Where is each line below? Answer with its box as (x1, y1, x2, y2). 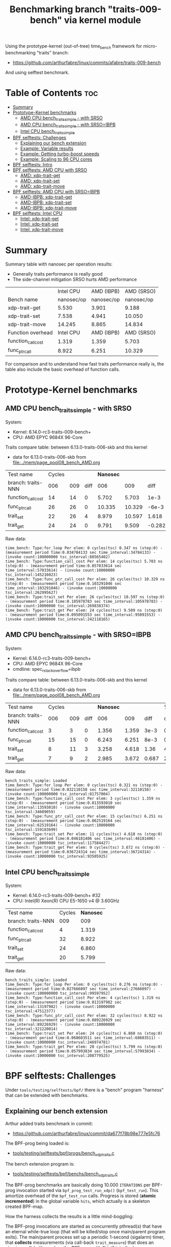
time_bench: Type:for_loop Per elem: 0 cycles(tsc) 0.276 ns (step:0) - (5, 982, 163, 987)
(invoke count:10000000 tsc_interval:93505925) (5, 854, 108, 859)
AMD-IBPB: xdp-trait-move (20, 205, 77, 211)
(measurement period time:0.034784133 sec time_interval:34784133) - (5, 550, 156, 555)
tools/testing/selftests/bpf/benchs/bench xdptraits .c (12, 1171, 118, 1178)
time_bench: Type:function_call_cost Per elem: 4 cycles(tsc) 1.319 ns (5, 995, 160, 1000)
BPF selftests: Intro (12, 162, 52, 168)
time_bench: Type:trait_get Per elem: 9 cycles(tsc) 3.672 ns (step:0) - (5, 845, 165, 850)
